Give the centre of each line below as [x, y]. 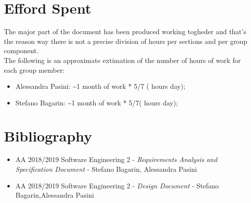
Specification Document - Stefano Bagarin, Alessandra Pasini [106, 169]
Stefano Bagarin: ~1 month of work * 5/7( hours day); [97, 102]
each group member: [34, 70]
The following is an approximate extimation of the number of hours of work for [122, 60]
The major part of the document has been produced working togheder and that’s [125, 31]
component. [21, 51]
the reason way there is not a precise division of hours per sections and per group [126, 41]
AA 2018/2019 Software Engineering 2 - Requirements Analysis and [116, 159]
